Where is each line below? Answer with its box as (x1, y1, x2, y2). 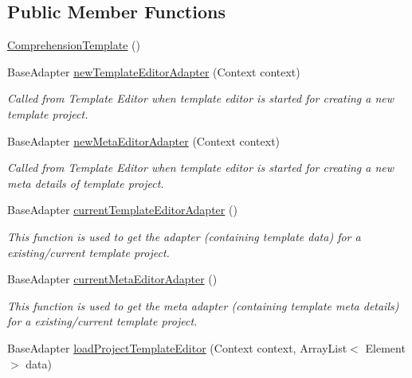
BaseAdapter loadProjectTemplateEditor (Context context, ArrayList (7, 339, 347, 356)
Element (365, 339, 406, 356)
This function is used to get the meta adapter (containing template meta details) (7, 297, 399, 314)
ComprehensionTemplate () (7, 37, 140, 53)
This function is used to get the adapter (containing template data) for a (7, 228, 361, 244)
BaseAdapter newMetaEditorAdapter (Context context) (7, 132, 281, 149)
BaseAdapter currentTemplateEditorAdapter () (7, 201, 237, 218)
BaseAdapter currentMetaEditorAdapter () (7, 271, 218, 287)
